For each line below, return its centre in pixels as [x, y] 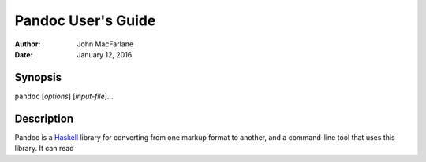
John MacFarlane [105, 44]
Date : [24, 54]
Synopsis [38, 77]
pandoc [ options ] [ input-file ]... [64, 96]
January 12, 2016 [105, 54]
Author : [28, 44]
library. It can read [44, 149]
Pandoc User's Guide [85, 20]
